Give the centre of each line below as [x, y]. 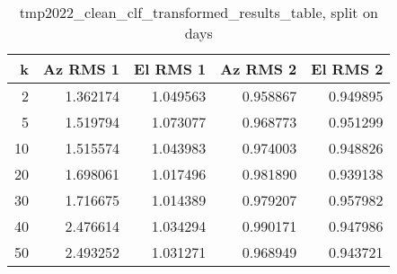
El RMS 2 [347, 69]
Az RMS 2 [259, 69]
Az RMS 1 [82, 69]
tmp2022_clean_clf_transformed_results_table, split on [198, 12]
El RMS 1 [170, 69]
